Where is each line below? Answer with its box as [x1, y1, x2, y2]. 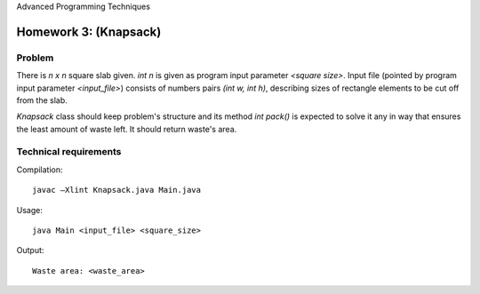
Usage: [16, 204, 44, 215]
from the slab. [16, 94, 68, 106]
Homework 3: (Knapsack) [16, 24, 162, 39]
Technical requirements [16, 146, 122, 158]
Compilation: [16, 164, 63, 175]
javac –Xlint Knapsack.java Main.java [32, 185, 202, 195]
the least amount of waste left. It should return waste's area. [16, 123, 237, 134]
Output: [16, 245, 44, 256]
